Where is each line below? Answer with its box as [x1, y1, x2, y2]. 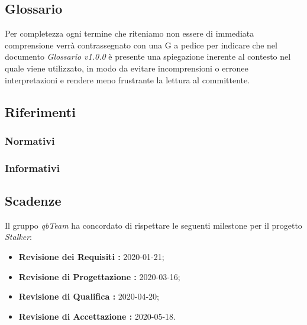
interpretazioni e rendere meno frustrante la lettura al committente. [5, 73, 250, 86]
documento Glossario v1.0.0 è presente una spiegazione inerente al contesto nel [5, 50, 291, 63]
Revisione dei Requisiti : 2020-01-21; [18, 251, 164, 263]
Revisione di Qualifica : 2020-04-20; [18, 290, 159, 303]
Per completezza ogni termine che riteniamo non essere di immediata [5, 27, 254, 40]
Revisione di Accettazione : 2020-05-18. [18, 310, 176, 322]
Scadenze [5, 191, 62, 210]
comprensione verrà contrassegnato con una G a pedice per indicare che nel [5, 38, 277, 51]
